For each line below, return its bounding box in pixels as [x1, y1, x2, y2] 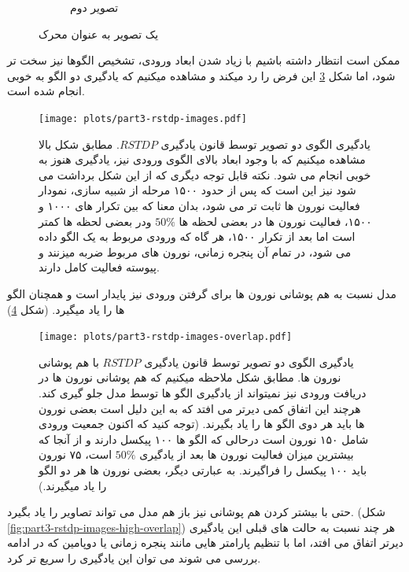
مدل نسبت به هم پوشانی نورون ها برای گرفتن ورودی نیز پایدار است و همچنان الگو [7, 285, 397, 301]
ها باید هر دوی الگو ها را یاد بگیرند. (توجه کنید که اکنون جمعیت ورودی [39, 415, 365, 432]
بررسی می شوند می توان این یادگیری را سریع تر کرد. [7, 549, 261, 566]
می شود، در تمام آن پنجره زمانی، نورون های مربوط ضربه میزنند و [39, 243, 352, 260]
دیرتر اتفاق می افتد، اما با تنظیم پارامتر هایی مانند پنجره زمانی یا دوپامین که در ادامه [7, 534, 403, 551]
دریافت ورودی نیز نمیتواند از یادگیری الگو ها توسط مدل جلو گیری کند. [39, 385, 367, 400]
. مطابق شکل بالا [39, 135, 120, 152]
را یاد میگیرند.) [39, 477, 107, 493]
